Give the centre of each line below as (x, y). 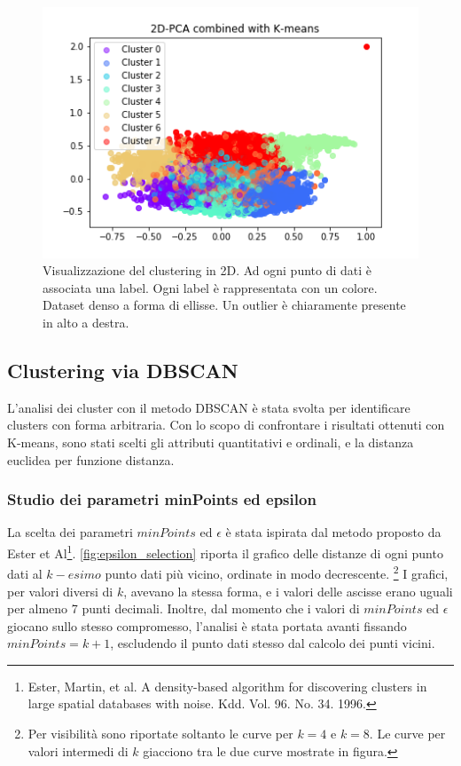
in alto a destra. (86, 323)
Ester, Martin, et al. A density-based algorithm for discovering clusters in (227, 686)
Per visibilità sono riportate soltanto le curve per (160, 734)
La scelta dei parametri (70, 532)
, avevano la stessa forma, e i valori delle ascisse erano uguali (288, 591)
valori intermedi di (78, 750)
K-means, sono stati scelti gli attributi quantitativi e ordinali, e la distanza (211, 442)
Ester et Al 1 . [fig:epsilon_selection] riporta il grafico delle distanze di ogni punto (225, 552)
